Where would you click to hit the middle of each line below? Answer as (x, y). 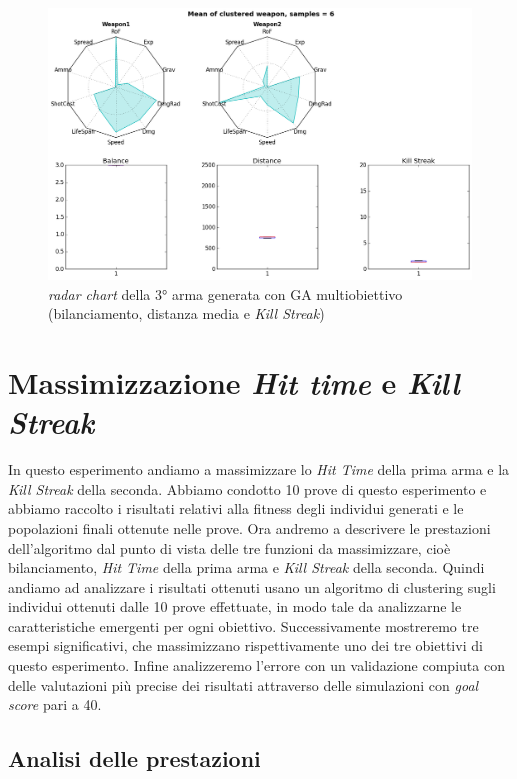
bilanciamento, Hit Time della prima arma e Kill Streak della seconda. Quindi (246, 567)
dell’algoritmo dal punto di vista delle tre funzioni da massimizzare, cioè (229, 547)
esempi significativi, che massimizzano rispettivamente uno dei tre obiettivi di (245, 645)
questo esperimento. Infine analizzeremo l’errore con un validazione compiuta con (256, 665)
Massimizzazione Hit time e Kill (234, 382)
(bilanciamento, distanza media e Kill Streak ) (186, 313)
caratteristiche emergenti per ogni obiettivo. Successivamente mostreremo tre (243, 625)
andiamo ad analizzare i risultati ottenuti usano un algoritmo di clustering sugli (252, 586)
